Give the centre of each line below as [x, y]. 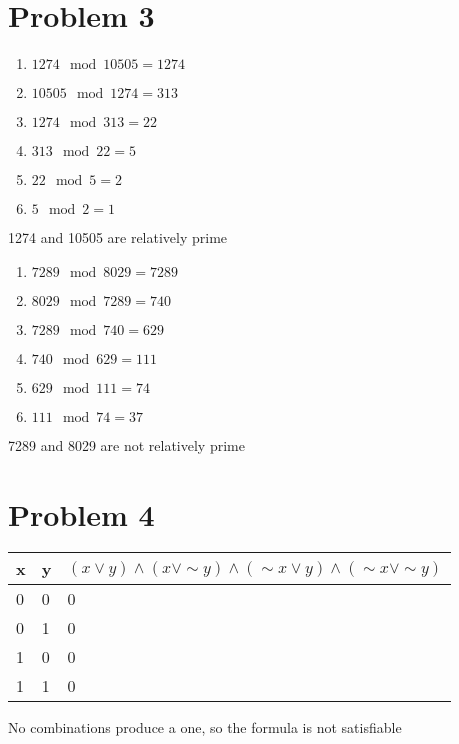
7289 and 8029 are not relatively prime [126, 444]
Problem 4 [81, 513]
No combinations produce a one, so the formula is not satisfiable [205, 727]
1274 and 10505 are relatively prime [118, 237]
